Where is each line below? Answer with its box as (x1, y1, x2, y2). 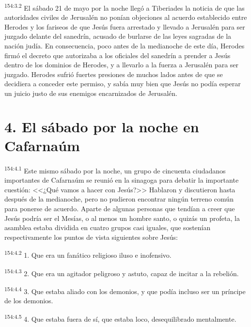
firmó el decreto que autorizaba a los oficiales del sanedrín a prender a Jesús (4, 50, 231, 60)
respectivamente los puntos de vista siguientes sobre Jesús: (4, 232, 178, 242)
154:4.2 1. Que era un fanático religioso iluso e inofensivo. (4, 249, 172, 260)
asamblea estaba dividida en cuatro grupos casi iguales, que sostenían (4, 222, 211, 233)
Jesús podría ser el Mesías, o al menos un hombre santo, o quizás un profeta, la (4, 213, 240, 223)
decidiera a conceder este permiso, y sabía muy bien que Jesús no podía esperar (4, 78, 241, 89)
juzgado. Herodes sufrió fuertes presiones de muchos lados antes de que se (4, 69, 223, 79)
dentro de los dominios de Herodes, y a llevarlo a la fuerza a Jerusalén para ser (4, 60, 239, 70)
